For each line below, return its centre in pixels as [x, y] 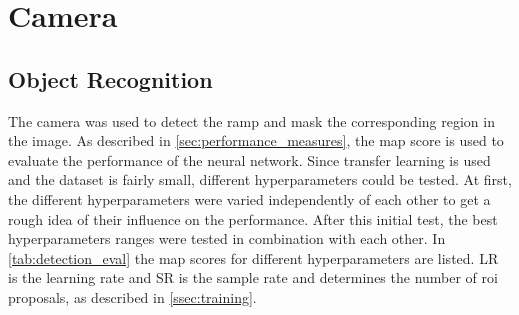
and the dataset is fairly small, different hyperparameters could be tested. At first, [260, 179]
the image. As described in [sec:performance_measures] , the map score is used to [256, 140]
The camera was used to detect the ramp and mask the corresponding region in [251, 120]
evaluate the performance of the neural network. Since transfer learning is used [249, 159]
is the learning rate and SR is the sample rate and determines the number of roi [253, 277]
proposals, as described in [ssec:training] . [132, 296]
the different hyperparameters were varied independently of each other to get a [249, 198]
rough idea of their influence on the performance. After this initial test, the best [253, 218]
